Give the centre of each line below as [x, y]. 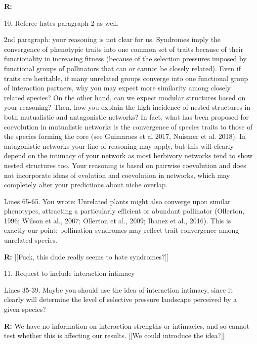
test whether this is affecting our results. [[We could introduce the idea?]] [114, 335]
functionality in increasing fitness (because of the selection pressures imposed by [125, 59]
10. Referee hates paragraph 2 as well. [62, 22]
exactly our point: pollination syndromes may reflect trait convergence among [122, 230]
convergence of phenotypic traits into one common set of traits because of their [124, 49]
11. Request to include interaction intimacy [69, 273]
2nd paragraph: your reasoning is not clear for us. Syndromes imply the [112, 39]
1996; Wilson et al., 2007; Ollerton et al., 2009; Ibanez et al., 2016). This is [118, 220]
